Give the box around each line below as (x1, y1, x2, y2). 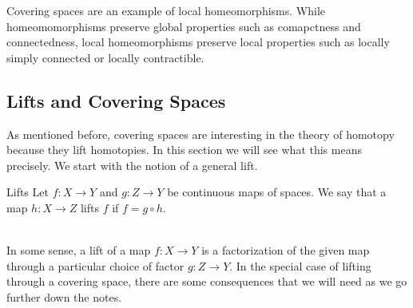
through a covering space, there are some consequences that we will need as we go (6, 273, 407, 290)
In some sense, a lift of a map (6, 242, 151, 259)
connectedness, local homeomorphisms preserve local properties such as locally (6, 34, 390, 50)
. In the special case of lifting (229, 257, 371, 274)
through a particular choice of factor (6, 257, 185, 274)
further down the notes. (6, 288, 122, 305)
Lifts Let (6, 184, 49, 200)
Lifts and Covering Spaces (6, 88, 226, 113)
